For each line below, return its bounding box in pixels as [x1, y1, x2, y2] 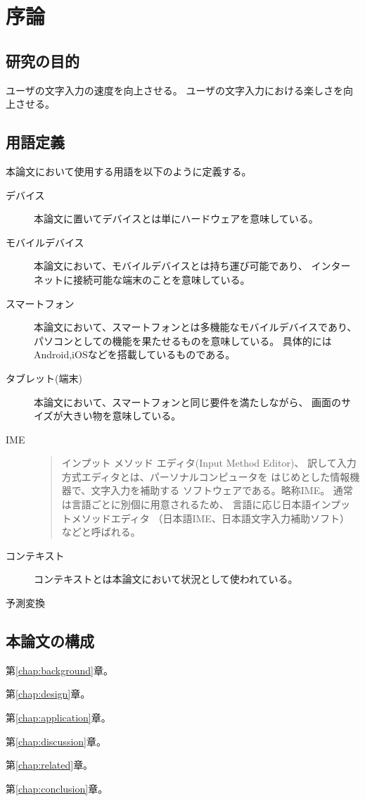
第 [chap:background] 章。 [6, 662, 113, 677]
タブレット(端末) [6, 370, 82, 385]
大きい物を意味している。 [63, 408, 181, 423]
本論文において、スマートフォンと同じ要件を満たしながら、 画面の [34, 394, 342, 409]
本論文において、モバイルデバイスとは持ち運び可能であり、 [34, 258, 308, 273]
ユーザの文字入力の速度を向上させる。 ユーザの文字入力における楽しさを [6, 82, 344, 97]
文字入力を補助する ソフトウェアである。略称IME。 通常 [91, 483, 353, 498]
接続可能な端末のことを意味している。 [72, 272, 250, 286]
